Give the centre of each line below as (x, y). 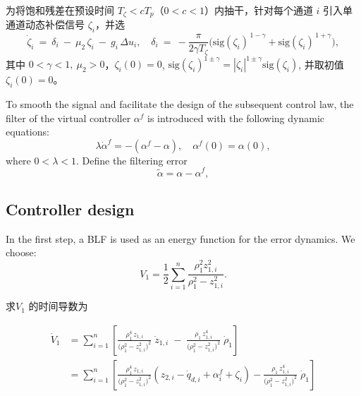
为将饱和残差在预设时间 (60, 10)
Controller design (70, 209)
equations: (27, 132)
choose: (21, 252)
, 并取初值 (321, 64)
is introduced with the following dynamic (236, 118)
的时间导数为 (58, 306)
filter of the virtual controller (68, 118)
